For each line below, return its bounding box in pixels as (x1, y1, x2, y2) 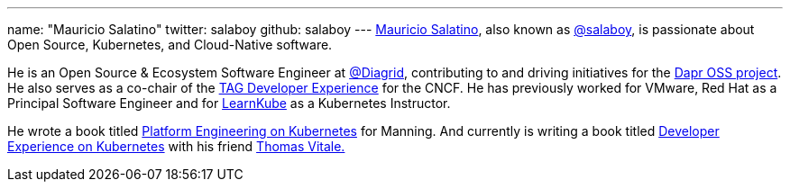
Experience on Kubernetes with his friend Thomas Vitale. (7, 139, 345, 154)
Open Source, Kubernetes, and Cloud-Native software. (7, 37, 333, 52)
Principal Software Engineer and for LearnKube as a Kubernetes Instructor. (7, 95, 451, 111)
